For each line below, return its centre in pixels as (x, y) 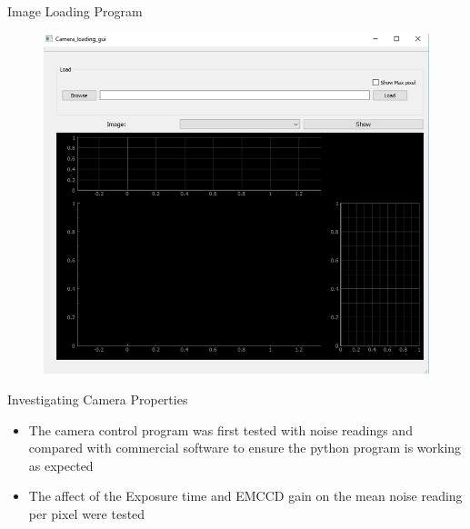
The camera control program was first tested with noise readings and (220, 429)
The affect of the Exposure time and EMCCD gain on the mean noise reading (245, 496)
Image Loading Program (75, 11)
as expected (61, 465)
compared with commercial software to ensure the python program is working (245, 448)
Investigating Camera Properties (98, 399)
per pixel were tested (87, 514)
